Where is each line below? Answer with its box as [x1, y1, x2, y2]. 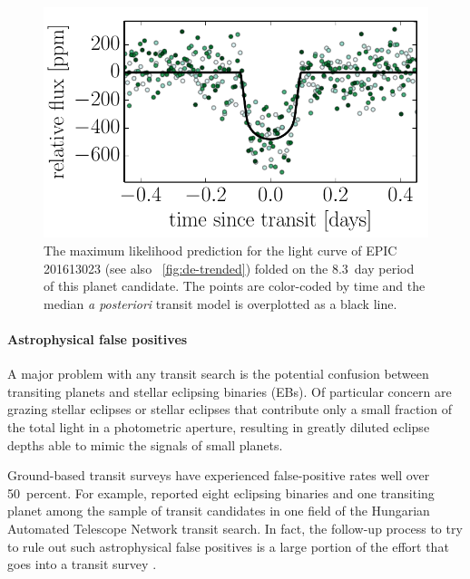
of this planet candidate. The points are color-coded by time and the [44, 276, 426, 295]
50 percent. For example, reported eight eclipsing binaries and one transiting [7, 483, 435, 502]
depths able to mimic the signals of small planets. [7, 435, 283, 454]
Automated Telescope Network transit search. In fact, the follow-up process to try [7, 518, 463, 537]
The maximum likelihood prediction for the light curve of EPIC [44, 240, 397, 259]
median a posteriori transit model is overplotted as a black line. [44, 294, 397, 313]
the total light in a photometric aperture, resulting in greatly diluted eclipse [7, 417, 430, 436]
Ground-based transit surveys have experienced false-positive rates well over [7, 466, 430, 485]
